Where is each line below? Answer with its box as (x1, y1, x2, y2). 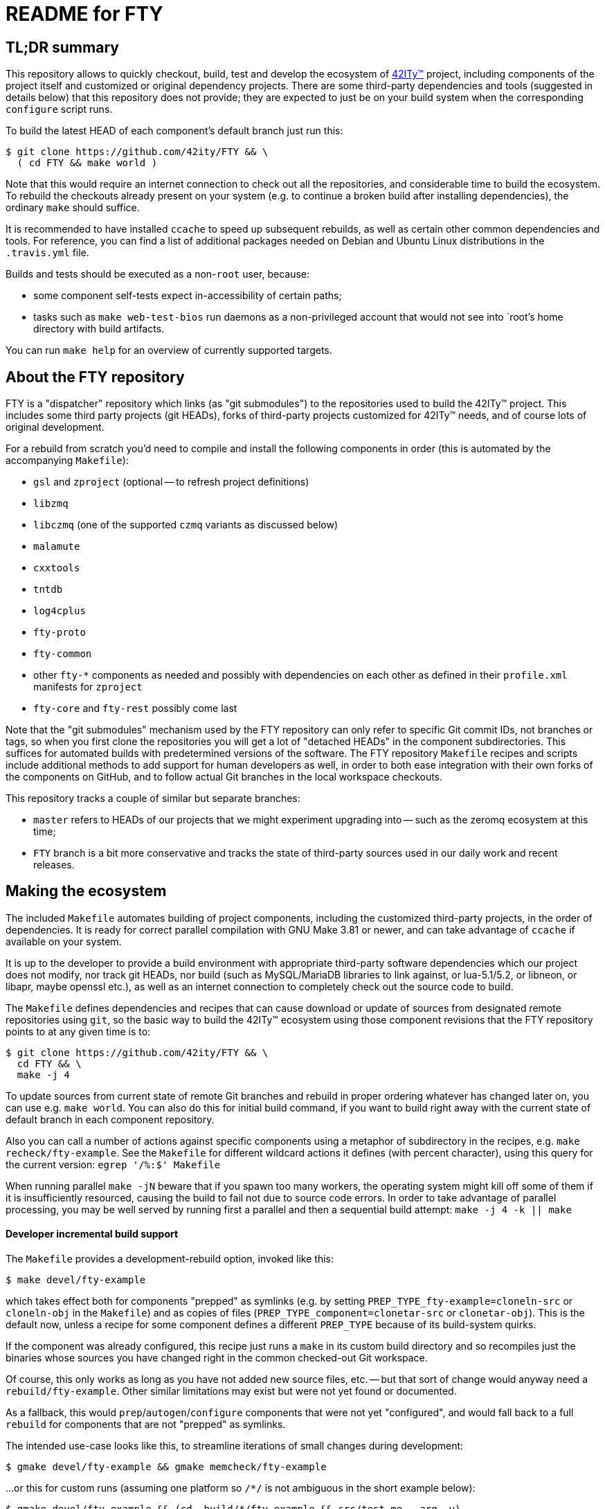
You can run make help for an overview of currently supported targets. (6, 344, 332, 357)
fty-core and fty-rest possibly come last (33, 702, 237, 715)
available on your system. (6, 935, 122, 947)
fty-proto (33, 627, 86, 639)
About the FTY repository (6, 368, 185, 386)
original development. (6, 421, 105, 434)
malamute (33, 541, 80, 553)
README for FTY (6, 2, 163, 26)
